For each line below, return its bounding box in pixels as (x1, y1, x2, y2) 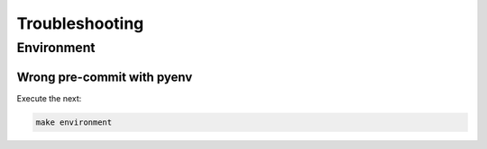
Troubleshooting (16, 13, 144, 33)
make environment (35, 117, 113, 127)
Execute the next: (16, 92, 82, 103)
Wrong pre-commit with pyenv (16, 69, 193, 84)
